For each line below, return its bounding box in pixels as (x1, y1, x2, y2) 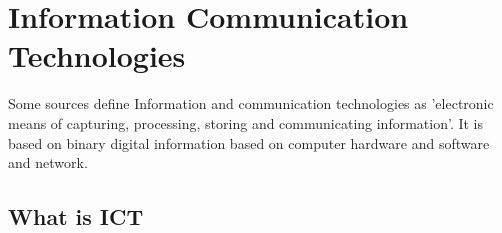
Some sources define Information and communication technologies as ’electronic (8, 93, 494, 114)
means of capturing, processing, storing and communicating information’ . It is (8, 112, 484, 133)
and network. (8, 152, 88, 173)
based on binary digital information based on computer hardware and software (8, 132, 490, 153)
